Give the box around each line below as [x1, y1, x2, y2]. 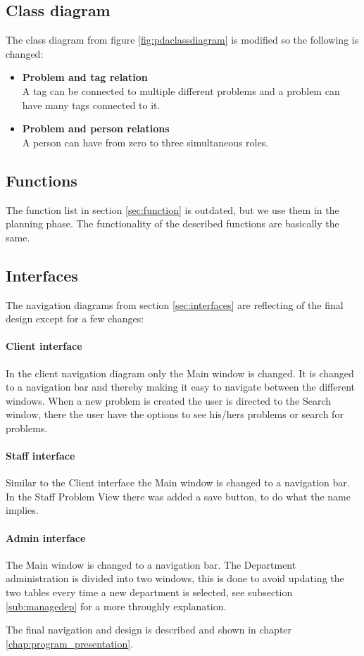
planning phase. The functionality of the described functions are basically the [6, 216, 339, 231]
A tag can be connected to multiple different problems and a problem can [22, 83, 340, 98]
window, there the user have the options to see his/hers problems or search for [6, 407, 344, 422]
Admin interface [6, 530, 86, 545]
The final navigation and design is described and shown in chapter [6, 622, 292, 637]
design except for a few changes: [6, 311, 144, 326]
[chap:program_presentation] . [6, 636, 134, 650]
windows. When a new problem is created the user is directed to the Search [6, 393, 332, 408]
